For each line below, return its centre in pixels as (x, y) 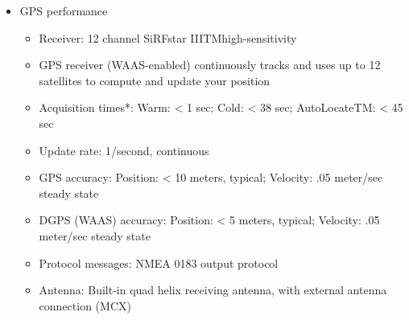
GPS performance (64, 10)
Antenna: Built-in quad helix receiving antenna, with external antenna (213, 290)
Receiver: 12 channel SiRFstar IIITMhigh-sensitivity (168, 37)
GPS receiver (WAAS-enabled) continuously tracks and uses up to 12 (210, 65)
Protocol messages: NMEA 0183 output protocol (159, 263)
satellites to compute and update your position (155, 80)
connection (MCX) (85, 305)
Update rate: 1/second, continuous (124, 150)
